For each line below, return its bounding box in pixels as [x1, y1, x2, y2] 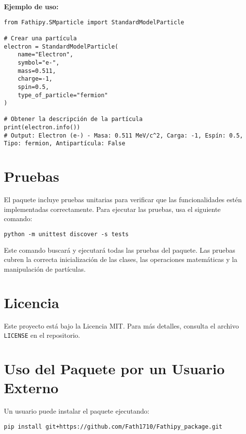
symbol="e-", [17, 59, 60, 66]
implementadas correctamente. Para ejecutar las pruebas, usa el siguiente [4, 204, 221, 214]
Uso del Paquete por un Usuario [4, 359, 225, 378]
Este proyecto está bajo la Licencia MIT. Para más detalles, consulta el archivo [4, 320, 239, 330]
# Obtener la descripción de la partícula [4, 116, 143, 123]
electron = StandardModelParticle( [4, 43, 119, 50]
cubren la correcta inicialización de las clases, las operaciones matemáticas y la [4, 254, 237, 264]
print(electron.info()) [4, 124, 80, 131]
